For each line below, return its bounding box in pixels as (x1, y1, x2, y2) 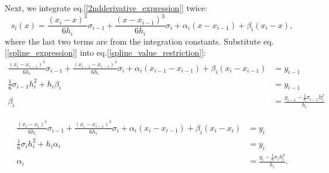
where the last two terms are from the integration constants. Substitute (5, 35, 261, 47)
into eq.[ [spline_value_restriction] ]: (80, 46, 206, 59)
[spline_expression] (6, 46, 76, 59)
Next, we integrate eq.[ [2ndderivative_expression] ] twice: (5, 2, 207, 13)
